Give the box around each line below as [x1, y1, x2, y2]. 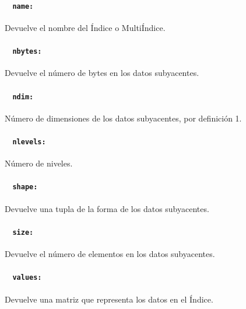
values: [12, 273, 42, 282]
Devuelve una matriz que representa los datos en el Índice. [5, 293, 213, 305]
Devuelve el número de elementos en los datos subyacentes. [5, 248, 215, 260]
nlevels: [12, 137, 46, 146]
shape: [12, 183, 38, 192]
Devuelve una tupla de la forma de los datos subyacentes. [5, 202, 209, 214]
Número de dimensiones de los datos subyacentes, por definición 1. [5, 112, 242, 124]
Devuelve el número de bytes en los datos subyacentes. [5, 67, 199, 79]
